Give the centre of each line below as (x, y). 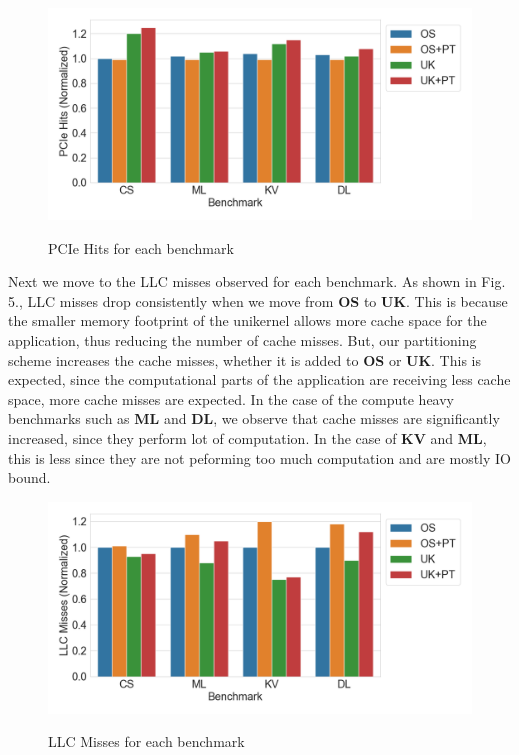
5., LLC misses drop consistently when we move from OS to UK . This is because (258, 300)
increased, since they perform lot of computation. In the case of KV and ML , (247, 437)
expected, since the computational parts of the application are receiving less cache (259, 379)
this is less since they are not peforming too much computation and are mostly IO (259, 457)
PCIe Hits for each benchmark (141, 247)
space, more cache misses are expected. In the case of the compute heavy (231, 398)
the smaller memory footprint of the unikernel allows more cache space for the (247, 320)
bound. (29, 477)
